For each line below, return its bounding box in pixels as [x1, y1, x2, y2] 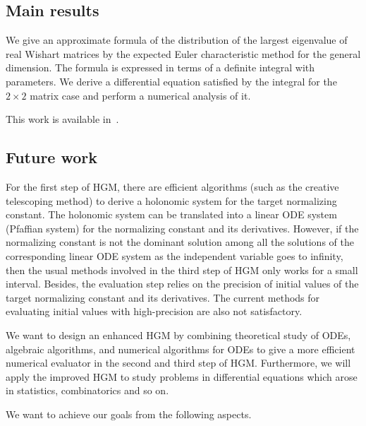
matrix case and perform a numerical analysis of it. [30, 88, 251, 102]
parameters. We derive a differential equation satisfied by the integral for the [6, 73, 337, 88]
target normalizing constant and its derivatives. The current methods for [6, 290, 320, 304]
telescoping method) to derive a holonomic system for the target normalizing [6, 193, 337, 208]
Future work [6, 146, 98, 168]
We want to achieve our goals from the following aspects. [6, 406, 252, 421]
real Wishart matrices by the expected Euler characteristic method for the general [6, 46, 361, 61]
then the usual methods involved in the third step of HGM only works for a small [6, 262, 358, 277]
